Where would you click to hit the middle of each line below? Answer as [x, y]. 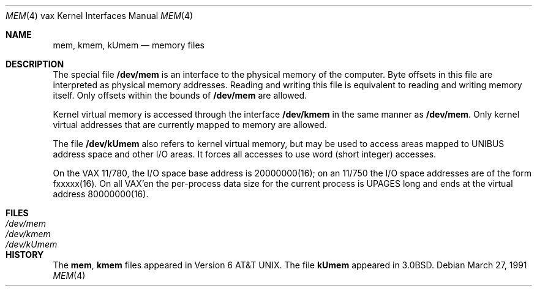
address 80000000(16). [101, 194]
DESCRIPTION [35, 64]
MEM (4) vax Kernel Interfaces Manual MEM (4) [100, 16]
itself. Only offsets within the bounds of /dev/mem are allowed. [180, 95]
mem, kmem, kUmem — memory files [129, 45]
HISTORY [25, 255]
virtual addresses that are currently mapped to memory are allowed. [190, 125]
